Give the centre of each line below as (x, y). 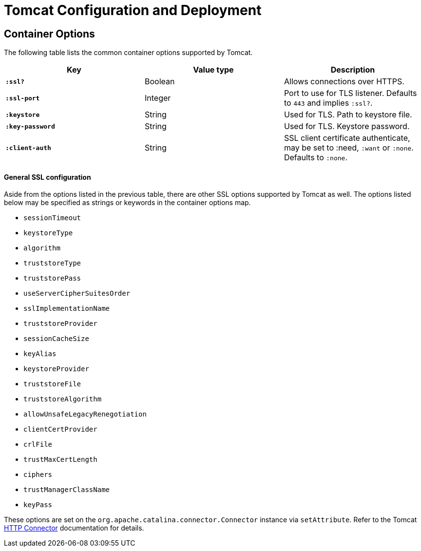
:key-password (30, 126)
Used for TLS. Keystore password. (347, 126)
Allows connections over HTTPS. (344, 82)
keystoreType (48, 233)
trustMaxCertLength (60, 460)
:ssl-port (23, 98)
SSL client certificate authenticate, (347, 138)
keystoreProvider (56, 369)
